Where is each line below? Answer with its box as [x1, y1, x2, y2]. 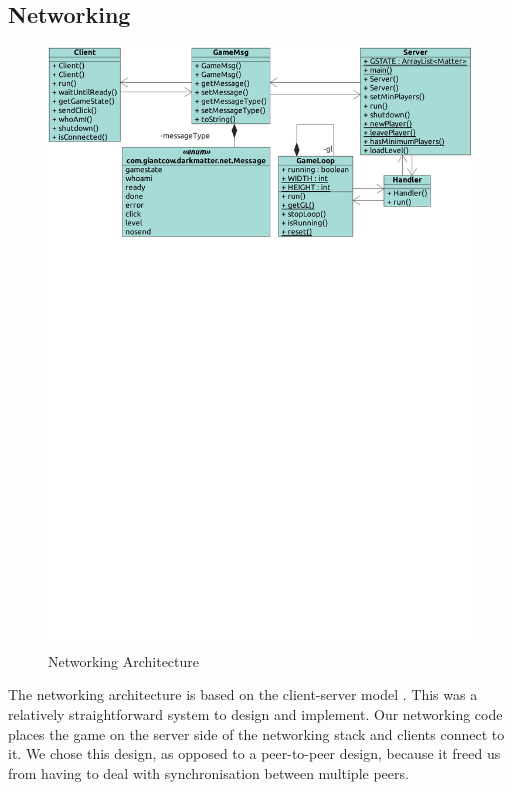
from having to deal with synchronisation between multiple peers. [8, 762, 409, 783]
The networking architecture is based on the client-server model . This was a [8, 684, 478, 705]
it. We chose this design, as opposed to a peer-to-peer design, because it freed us [8, 743, 501, 764]
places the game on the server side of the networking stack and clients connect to [8, 723, 505, 744]
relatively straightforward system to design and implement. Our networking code [8, 703, 503, 724]
